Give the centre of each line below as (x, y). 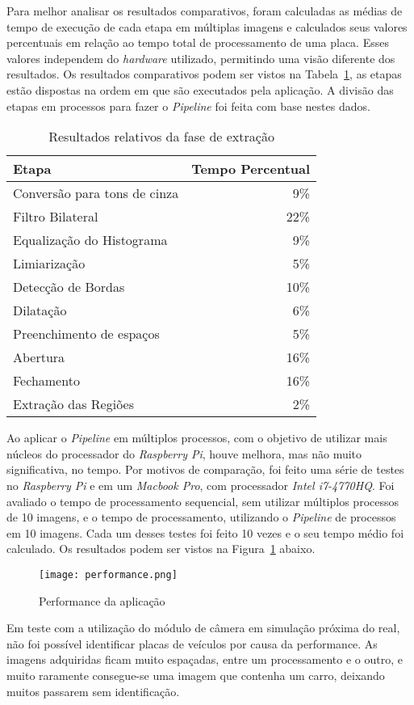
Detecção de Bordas (69, 287)
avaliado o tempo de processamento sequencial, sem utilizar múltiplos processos (203, 501)
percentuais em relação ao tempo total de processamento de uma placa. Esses (198, 42)
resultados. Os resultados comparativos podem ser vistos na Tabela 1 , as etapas (204, 74)
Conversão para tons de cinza (96, 193)
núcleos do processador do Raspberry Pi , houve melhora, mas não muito (184, 453)
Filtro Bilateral (56, 217)
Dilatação (40, 310)
